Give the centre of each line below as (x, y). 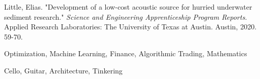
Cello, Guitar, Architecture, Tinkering (63, 70)
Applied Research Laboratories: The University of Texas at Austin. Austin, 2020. (131, 27)
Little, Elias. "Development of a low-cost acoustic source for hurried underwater (128, 7)
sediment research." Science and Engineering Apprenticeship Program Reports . (126, 16)
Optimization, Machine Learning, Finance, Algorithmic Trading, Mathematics (126, 53)
